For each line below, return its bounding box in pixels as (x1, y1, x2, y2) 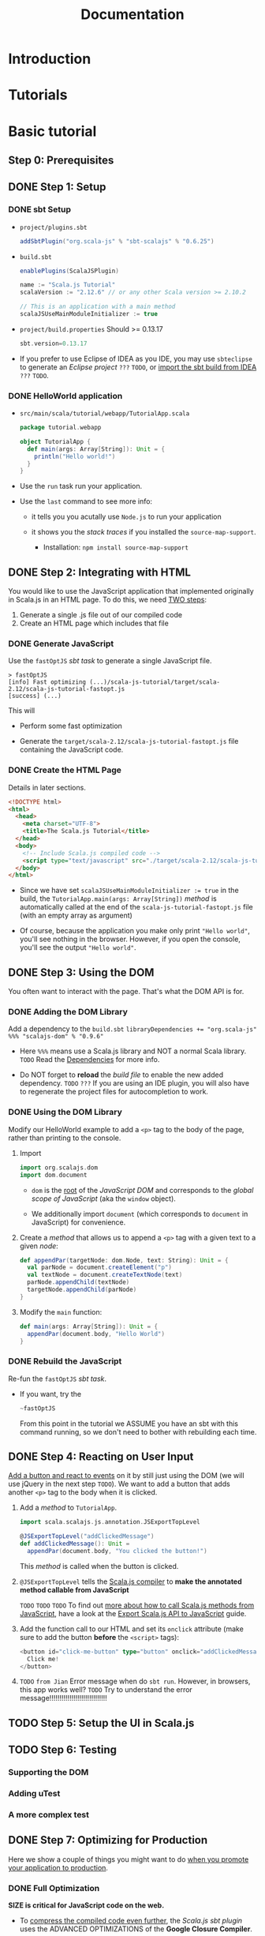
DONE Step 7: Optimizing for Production (8, 1833, 208, 1847)
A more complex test (8, 1810, 89, 1821)
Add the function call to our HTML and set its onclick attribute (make (19, 1624, 244, 1634)
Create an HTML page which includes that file (19, 618, 170, 628)
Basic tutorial (8, 122, 97, 140)
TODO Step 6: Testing (8, 1743, 117, 1757)
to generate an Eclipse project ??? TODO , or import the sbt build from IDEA (19, 362, 257, 372)
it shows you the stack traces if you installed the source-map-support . (31, 527, 256, 537)
